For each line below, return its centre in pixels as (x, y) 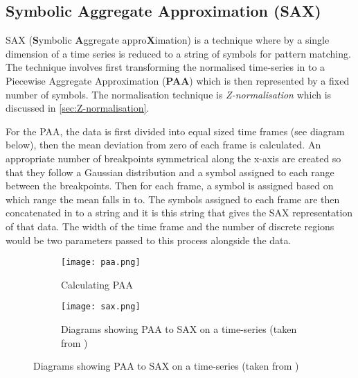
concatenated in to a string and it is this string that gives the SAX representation (179, 213)
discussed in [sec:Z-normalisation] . (78, 108)
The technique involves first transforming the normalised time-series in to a (165, 67)
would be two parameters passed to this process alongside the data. (149, 240)
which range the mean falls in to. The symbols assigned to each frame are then (173, 199)
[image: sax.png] (101, 307)
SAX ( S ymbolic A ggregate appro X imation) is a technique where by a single (168, 40)
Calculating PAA (97, 284)
